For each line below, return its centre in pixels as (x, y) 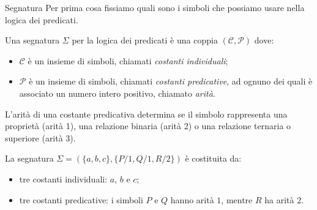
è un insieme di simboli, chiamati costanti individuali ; (128, 60)
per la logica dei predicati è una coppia (145, 40)
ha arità (279, 199)
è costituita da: (213, 158)
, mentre (237, 199)
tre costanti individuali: (63, 178)
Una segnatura (32, 40)
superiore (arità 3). (40, 137)
